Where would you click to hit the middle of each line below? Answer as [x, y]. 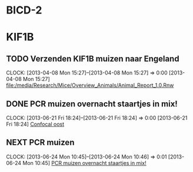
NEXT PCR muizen [40, 142]
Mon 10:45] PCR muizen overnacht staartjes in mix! [85, 163]
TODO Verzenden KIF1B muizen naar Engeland [93, 58]
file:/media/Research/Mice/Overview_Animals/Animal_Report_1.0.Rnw [90, 85]
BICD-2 [24, 10]
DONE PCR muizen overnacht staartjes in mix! [92, 104]
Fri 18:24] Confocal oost [35, 124]
